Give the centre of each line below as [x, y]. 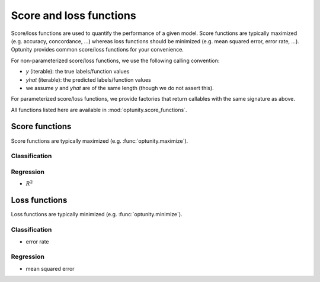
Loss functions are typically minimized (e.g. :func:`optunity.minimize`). [97, 214]
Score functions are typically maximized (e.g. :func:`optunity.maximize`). [100, 141]
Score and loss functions [73, 15]
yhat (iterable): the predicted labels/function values [88, 79]
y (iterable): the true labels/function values [78, 72]
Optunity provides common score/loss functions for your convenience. [97, 50]
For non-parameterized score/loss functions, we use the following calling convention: [115, 60]
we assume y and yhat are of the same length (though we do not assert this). [120, 88]
